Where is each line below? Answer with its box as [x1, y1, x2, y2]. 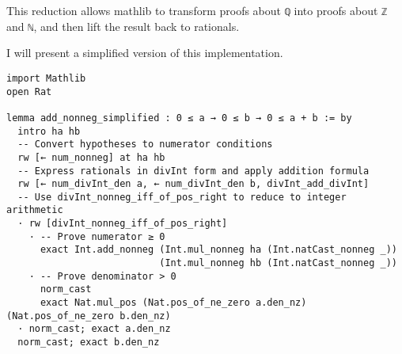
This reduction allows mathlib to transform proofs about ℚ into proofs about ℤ [6, 2, 388, 18]
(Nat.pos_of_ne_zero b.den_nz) [6, 310, 171, 322]
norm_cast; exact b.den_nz [17, 337, 160, 348]
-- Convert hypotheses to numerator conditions [17, 139, 273, 150]
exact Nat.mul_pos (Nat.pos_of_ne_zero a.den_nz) [40, 297, 307, 309]
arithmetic [6, 204, 63, 216]
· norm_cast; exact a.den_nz [17, 323, 171, 335]
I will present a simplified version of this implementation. [6, 44, 283, 61]
